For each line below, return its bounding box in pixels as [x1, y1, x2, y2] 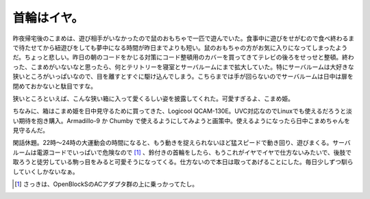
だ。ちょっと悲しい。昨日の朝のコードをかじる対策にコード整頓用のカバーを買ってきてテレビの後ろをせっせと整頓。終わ [12, 53, 354, 62]
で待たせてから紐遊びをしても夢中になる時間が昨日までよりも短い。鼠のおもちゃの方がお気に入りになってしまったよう [12, 43, 348, 51]
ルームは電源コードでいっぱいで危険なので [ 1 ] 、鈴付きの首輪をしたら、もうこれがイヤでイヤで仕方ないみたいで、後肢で [12, 148, 352, 157]
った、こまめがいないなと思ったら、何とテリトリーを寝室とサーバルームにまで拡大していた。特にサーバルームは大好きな [12, 62, 354, 71]
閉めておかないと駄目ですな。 [12, 82, 97, 90]
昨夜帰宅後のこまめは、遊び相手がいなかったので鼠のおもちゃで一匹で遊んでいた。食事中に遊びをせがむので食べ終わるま [12, 34, 355, 42]
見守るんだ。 [12, 127, 49, 135]
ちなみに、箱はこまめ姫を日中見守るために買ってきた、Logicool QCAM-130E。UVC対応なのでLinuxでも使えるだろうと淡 [12, 107, 352, 116]
